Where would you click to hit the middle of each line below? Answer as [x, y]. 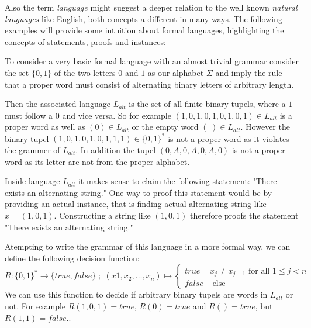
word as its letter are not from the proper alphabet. [97, 161]
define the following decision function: [72, 258]
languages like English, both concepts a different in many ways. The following [144, 18]
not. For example [35, 305]
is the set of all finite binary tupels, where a [207, 104]
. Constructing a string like [102, 215]
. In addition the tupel [116, 150]
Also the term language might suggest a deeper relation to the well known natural [151, 7]
